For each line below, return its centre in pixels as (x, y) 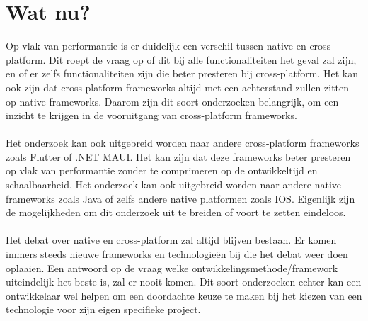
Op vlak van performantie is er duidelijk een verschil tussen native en (156, 46)
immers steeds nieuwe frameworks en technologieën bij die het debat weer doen (177, 254)
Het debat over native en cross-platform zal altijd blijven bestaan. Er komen (171, 240)
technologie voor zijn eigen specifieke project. (103, 309)
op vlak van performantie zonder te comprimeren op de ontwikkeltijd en (162, 170)
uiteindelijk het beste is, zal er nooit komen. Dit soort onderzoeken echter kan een (184, 282)
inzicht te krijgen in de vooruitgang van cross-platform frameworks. (151, 115)
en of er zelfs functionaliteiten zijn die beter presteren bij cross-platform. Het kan (182, 73)
